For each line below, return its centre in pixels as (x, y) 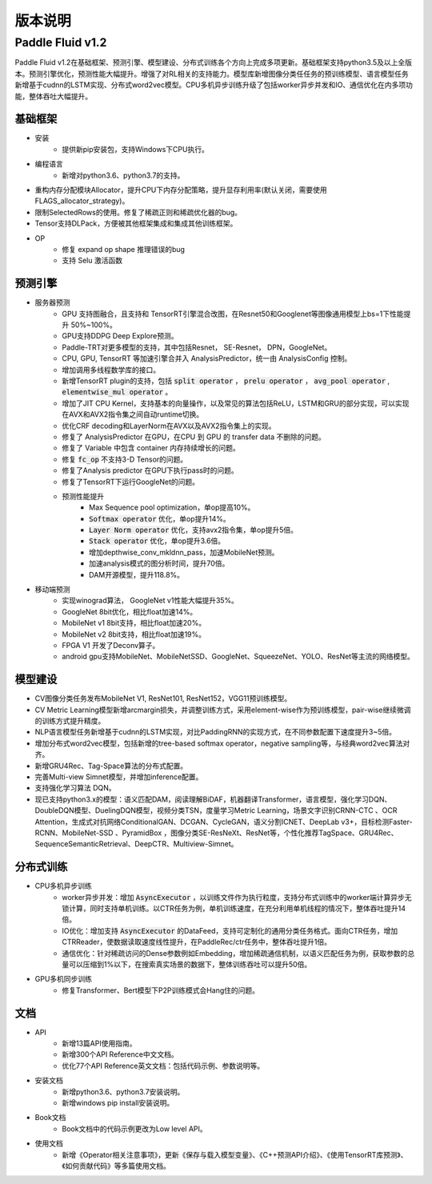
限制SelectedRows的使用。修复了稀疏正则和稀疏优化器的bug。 (138, 212)
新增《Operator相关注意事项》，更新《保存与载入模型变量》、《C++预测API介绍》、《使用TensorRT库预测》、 (235, 1154)
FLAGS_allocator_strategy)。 (82, 201)
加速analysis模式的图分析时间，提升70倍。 (159, 563)
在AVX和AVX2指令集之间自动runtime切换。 (133, 414)
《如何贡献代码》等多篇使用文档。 (116, 1166)
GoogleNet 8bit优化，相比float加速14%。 (130, 611)
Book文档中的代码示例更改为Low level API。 (134, 1129)
